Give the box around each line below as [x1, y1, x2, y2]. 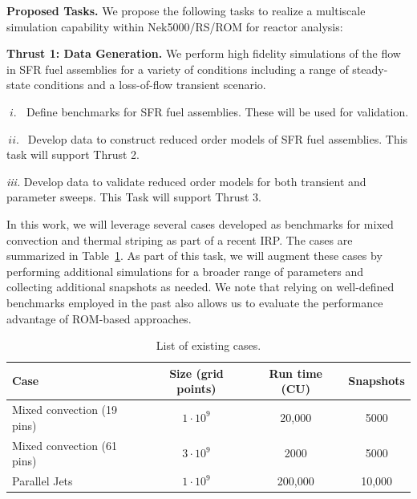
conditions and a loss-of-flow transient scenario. [34, 76, 266, 93]
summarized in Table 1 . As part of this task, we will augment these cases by [6, 247, 383, 264]
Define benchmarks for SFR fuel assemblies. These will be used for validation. [26, 103, 409, 120]
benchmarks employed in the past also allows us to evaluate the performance [6, 294, 383, 310]
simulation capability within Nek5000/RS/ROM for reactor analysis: [6, 18, 343, 34]
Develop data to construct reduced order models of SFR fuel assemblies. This [27, 130, 408, 147]
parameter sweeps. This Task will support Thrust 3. [6, 189, 261, 205]
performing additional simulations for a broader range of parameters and [6, 262, 364, 279]
